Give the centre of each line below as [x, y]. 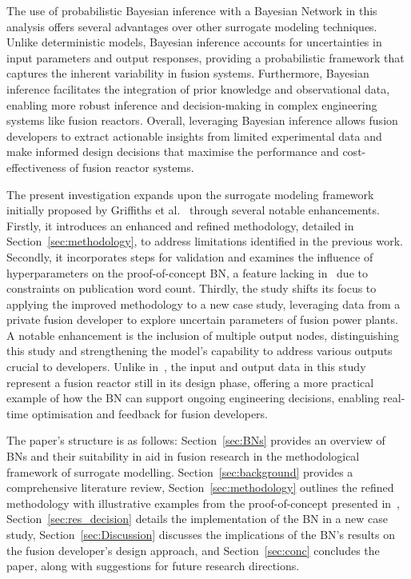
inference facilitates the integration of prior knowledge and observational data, [198, 88]
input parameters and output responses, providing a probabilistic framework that [205, 57]
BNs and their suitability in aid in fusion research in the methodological [183, 456]
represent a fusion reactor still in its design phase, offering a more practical [190, 382]
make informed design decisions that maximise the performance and [173, 152]
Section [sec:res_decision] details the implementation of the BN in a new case [197, 519]
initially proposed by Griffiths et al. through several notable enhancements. [193, 210]
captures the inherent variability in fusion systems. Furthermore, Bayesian [188, 73]
